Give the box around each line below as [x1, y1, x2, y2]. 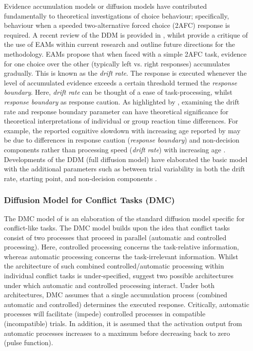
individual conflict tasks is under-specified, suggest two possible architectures [4, 270, 234, 281]
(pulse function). [4, 337, 53, 348]
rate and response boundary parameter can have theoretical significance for [4, 106, 229, 116]
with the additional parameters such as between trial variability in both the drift [4, 164, 245, 174]
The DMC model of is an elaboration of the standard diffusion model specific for [4, 213, 245, 223]
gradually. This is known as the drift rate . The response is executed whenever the [4, 68, 247, 78]
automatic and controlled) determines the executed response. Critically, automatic [4, 299, 250, 309]
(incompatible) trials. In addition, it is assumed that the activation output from [4, 318, 242, 329]
